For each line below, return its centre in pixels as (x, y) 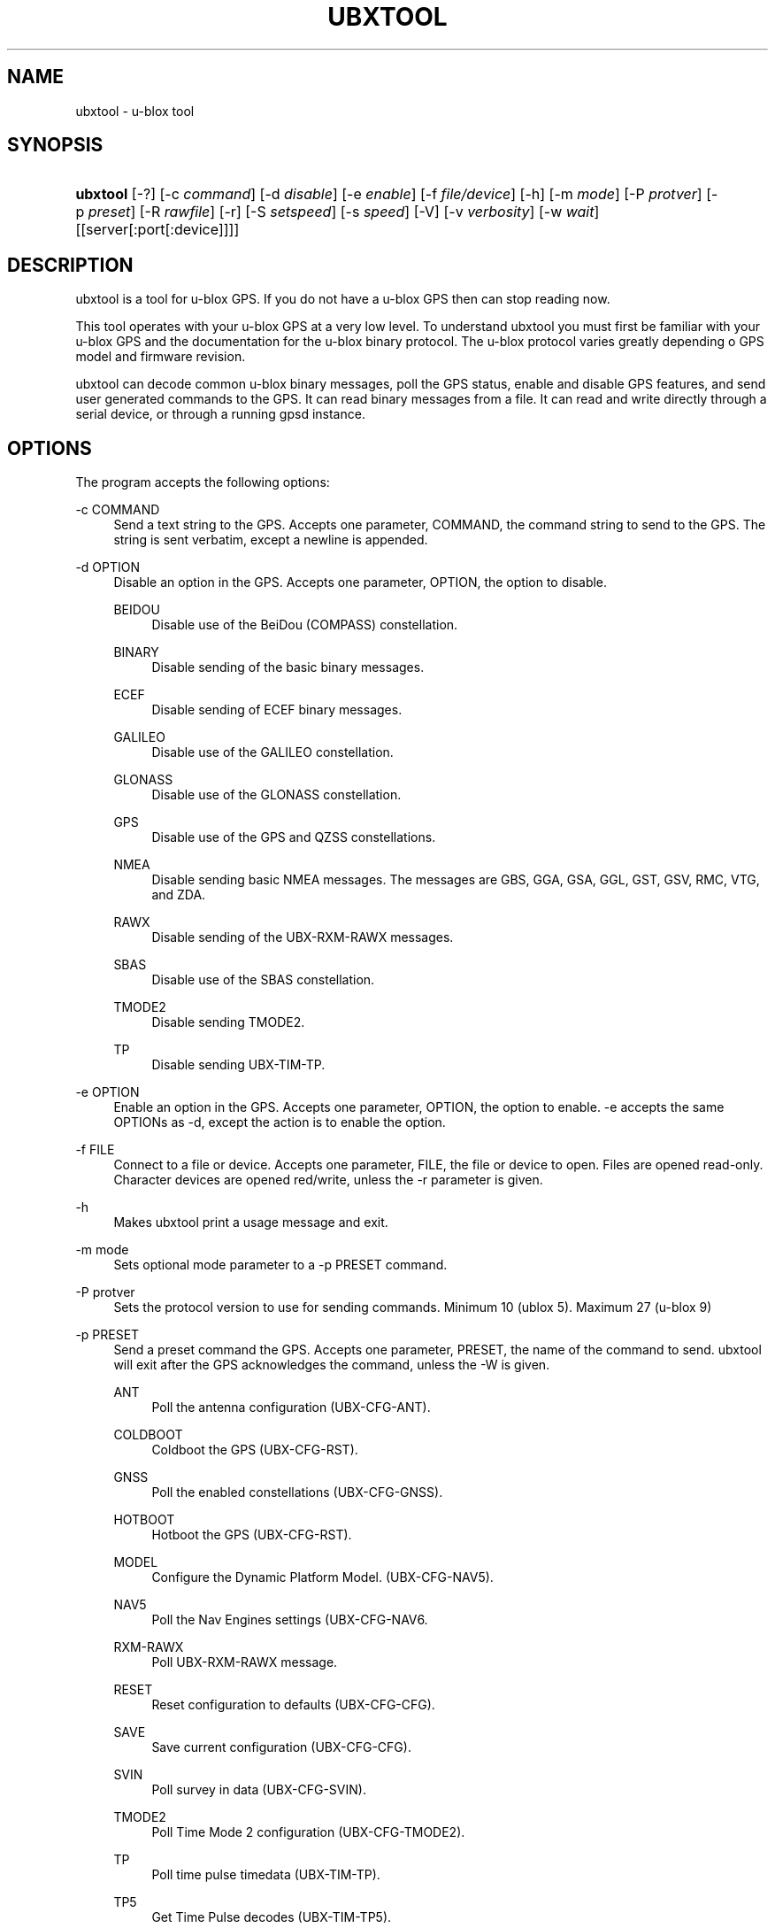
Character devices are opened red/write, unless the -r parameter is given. (328, 1180)
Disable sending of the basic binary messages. (288, 667)
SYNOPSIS (55, 145)
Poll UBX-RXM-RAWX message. (245, 1662)
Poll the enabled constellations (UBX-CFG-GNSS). (297, 1492)
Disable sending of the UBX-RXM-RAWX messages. (303, 937)
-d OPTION (108, 567)
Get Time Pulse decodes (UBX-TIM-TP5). (272, 1917)
